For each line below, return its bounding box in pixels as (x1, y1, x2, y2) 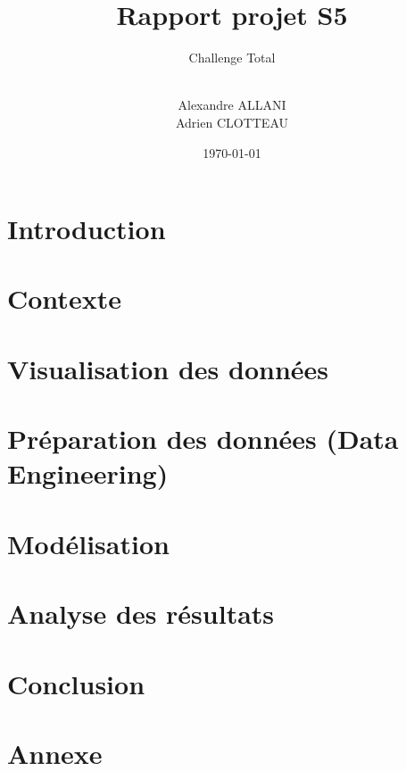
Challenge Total (188, 48, 276, 67)
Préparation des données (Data (7, 420, 399, 457)
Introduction (7, 211, 166, 247)
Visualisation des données (7, 350, 328, 386)
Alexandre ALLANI (178, 95, 286, 114)
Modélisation (7, 525, 170, 561)
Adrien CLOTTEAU (175, 112, 289, 131)
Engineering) (7, 455, 169, 492)
